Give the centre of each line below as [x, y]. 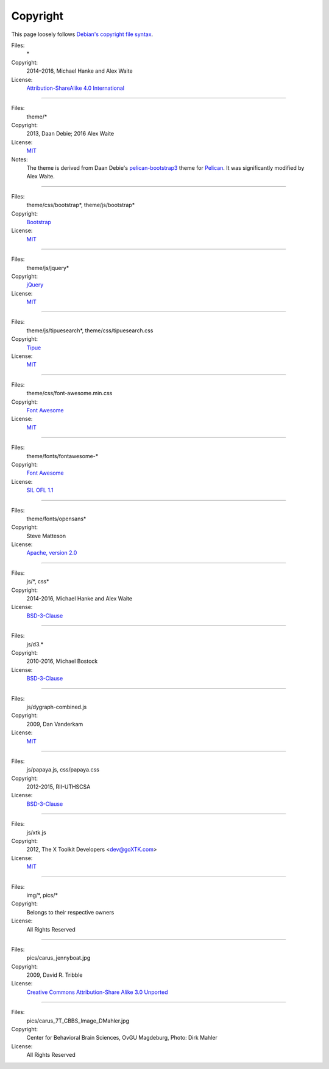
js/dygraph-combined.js [57, 707]
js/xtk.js [36, 832]
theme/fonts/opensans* [56, 519]
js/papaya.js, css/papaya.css [63, 770]
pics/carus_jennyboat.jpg [58, 958]
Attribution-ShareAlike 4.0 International [76, 88]
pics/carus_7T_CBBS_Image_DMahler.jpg [78, 1021]
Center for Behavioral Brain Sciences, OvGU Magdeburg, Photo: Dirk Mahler [122, 1038]
